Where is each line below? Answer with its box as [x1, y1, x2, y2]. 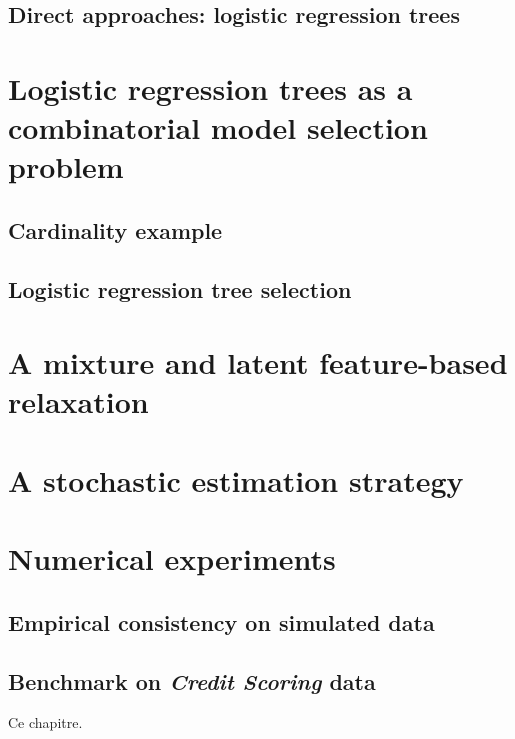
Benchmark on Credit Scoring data [8, 665, 376, 696]
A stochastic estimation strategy [8, 459, 464, 500]
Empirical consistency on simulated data [8, 606, 435, 637]
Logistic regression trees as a [8, 67, 413, 108]
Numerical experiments [8, 538, 336, 579]
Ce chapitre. [8, 712, 83, 733]
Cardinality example [8, 214, 223, 245]
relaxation [8, 381, 149, 422]
